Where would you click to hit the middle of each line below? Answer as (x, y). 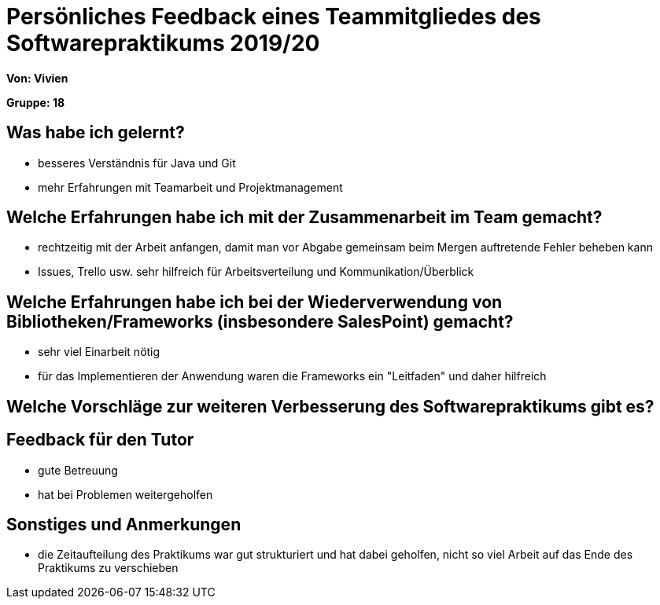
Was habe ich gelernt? (96, 133)
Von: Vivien (37, 78)
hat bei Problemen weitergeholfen (125, 494)
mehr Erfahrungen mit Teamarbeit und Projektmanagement (190, 187)
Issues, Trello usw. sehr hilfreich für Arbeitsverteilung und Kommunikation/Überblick (256, 272)
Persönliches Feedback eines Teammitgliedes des (274, 16)
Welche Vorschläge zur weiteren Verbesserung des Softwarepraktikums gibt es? (330, 406)
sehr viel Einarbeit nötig (99, 352)
